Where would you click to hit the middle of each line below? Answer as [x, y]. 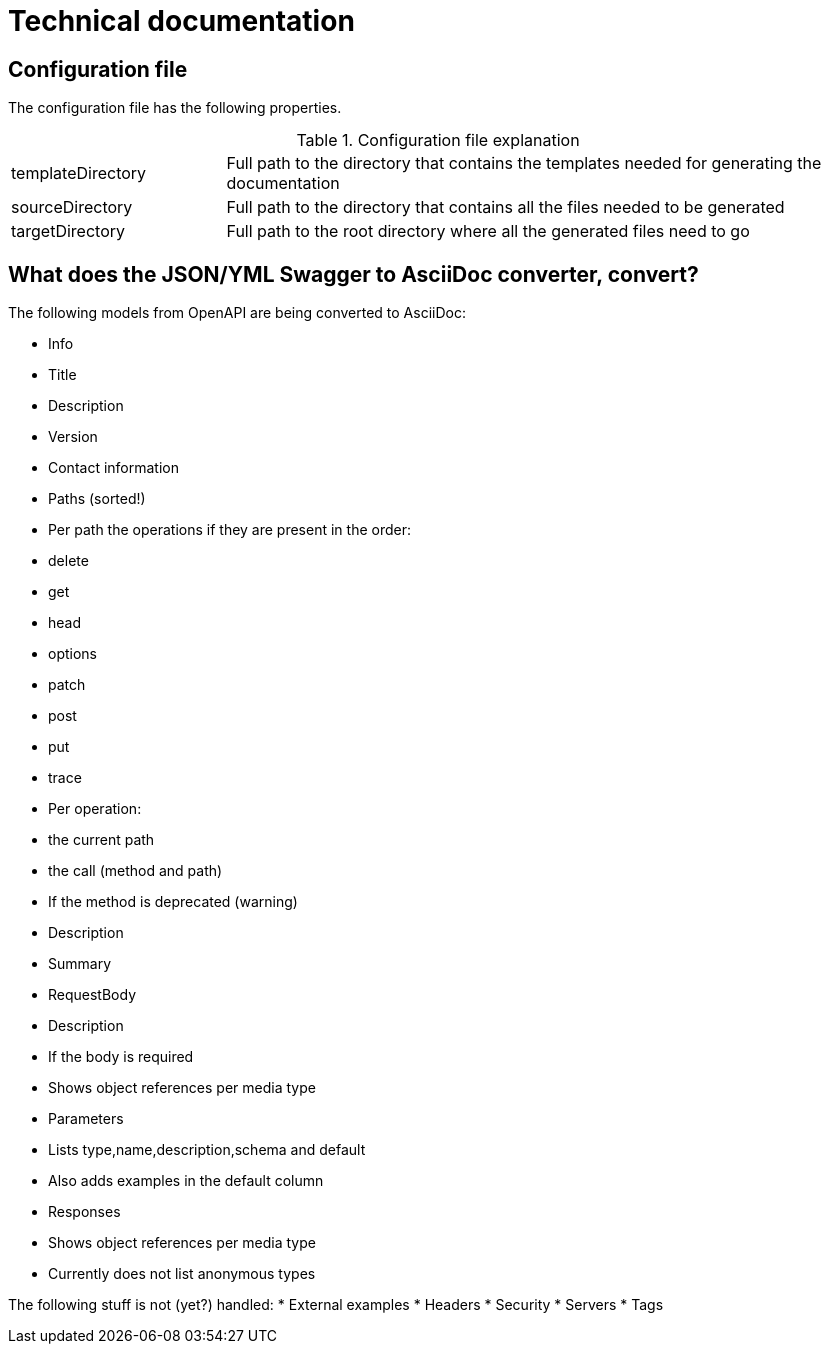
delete [68, 561]
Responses [84, 1212]
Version [73, 437]
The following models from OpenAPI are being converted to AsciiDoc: [237, 313]
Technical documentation [181, 21]
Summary [80, 964]
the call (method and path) [135, 871]
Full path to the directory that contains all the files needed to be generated [505, 207]
